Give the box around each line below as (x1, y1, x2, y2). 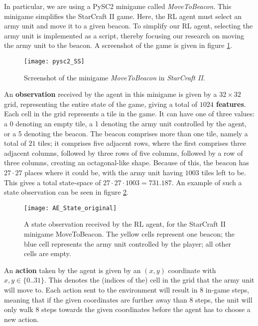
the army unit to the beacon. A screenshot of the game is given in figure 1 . (4, 40, 233, 50)
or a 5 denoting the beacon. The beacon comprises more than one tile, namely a (4, 128, 248, 138)
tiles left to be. (201, 167, 246, 177)
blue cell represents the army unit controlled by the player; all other (24, 238, 232, 249)
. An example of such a (171, 177, 242, 187)
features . (216, 98, 246, 109)
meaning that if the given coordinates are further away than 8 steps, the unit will (4, 294, 253, 305)
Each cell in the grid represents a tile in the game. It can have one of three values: (4, 108, 255, 119)
